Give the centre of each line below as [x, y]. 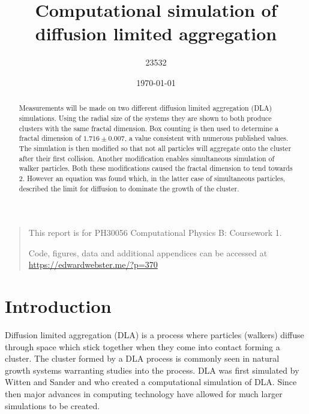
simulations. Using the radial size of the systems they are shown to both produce [145, 118]
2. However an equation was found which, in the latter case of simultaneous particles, [152, 178]
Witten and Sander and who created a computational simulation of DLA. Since [151, 382]
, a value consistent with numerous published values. [206, 138]
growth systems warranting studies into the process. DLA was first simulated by [152, 370]
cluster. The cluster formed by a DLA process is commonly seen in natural [142, 358]
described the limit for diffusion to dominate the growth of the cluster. [129, 188]
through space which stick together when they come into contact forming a [142, 346]
